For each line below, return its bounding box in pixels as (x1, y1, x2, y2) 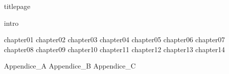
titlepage (4, 1, 30, 11)
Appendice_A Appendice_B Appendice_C (4, 61, 136, 71)
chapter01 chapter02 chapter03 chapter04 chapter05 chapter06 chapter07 (4, 34, 225, 45)
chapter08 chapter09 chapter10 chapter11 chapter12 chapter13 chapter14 (4, 44, 225, 54)
